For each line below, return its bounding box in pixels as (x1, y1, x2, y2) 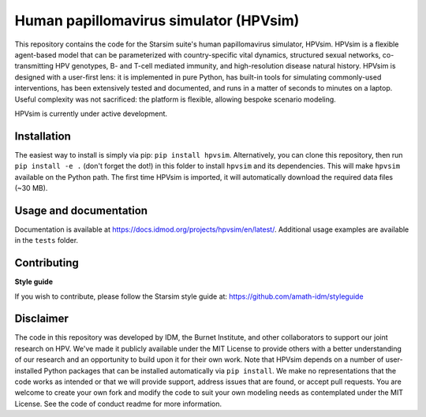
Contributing (14, 256, 79, 270)
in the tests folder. (14, 236, 79, 245)
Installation (14, 129, 71, 143)
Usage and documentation (14, 203, 148, 217)
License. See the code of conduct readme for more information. (14, 399, 222, 408)
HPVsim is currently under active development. (14, 109, 168, 118)
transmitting (14, 61, 54, 71)
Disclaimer (14, 312, 69, 326)
